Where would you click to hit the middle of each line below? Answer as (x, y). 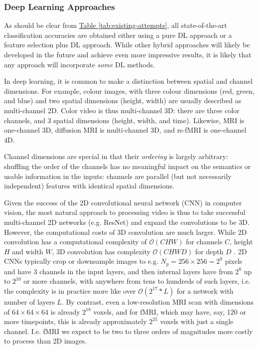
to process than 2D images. (46, 341)
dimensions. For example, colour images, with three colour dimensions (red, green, (129, 90)
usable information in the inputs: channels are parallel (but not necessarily (118, 176)
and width (28, 251)
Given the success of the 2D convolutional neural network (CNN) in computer (123, 202)
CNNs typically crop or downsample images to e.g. (81, 261)
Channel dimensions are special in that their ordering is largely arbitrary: (116, 156)
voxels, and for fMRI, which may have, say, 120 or (170, 311)
